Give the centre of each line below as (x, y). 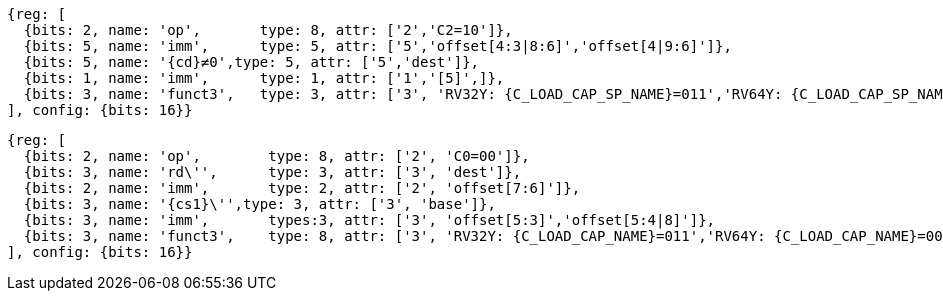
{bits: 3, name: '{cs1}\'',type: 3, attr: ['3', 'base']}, (259, 204)
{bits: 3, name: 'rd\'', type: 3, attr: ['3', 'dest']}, (272, 172)
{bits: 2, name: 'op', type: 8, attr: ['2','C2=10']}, (268, 30)
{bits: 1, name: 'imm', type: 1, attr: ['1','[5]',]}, (264, 78)
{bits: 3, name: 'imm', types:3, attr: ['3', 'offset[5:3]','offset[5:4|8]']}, (369, 220)
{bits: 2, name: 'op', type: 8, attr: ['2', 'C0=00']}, (276, 156)
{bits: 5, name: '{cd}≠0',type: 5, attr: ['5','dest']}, (251, 62)
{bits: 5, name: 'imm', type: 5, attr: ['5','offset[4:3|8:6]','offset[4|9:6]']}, (377, 46)
